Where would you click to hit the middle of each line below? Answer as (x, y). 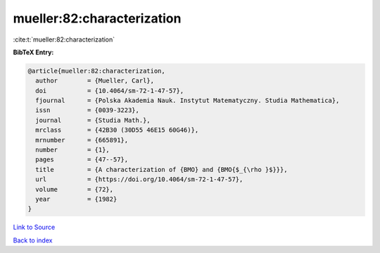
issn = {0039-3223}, (88, 110)
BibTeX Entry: (33, 52)
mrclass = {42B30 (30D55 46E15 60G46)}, (117, 130)
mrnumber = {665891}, (82, 140)
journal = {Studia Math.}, (93, 120)
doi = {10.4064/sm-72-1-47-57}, (110, 91)
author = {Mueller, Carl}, (95, 81)
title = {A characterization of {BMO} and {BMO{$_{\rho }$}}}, (161, 169)
